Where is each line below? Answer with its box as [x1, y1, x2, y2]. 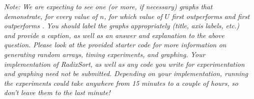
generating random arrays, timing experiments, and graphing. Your [4, 49, 205, 59]
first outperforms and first [171, 11, 250, 21]
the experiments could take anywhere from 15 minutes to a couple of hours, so [4, 78, 238, 88]
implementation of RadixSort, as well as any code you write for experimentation [4, 59, 245, 69]
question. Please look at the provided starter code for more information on [4, 40, 226, 50]
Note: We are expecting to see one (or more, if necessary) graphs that [4, 1, 213, 11]
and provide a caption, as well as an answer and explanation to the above [4, 30, 225, 40]
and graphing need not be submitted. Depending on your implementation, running [4, 68, 248, 79]
